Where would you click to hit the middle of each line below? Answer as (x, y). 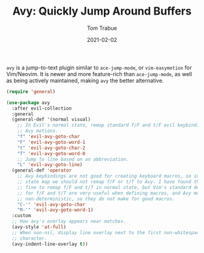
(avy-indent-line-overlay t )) (50, 244)
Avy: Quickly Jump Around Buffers (102, 11)
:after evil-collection (42, 108)
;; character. (29, 238)
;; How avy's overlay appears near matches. (69, 221)
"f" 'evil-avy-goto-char (49, 137)
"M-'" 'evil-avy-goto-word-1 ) (56, 210)
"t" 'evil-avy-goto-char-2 (51, 148)
